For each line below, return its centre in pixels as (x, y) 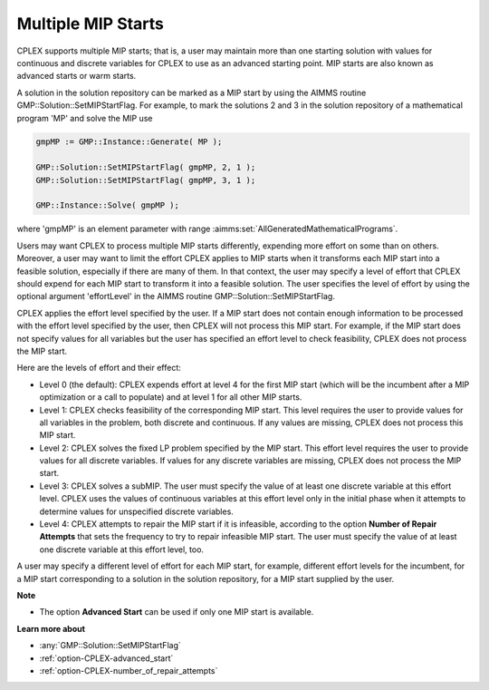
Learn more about (51, 628)
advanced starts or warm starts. (77, 76)
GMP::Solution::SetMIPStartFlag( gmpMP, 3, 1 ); (146, 180)
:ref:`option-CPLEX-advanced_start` (106, 658)
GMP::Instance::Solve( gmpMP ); (108, 205)
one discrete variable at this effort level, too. (121, 549)
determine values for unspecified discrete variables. (137, 511)
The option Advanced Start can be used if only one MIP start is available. (177, 612)
